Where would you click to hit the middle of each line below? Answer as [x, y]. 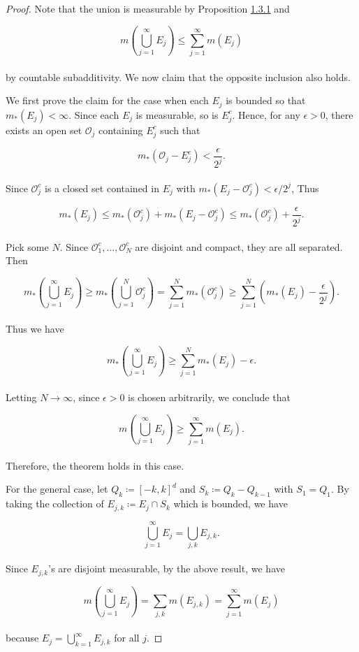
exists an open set [44, 130]
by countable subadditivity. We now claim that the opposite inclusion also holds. [178, 77]
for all [127, 638]
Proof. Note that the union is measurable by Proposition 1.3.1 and [148, 8]
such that [180, 130]
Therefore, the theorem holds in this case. [95, 465]
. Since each [94, 114]
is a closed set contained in [102, 188]
